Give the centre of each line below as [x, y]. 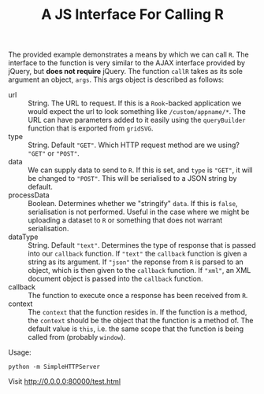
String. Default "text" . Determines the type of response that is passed [142, 245]
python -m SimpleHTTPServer [54, 367]
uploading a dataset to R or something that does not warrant [125, 220]
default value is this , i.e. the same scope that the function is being [136, 329]
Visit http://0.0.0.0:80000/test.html [64, 381]
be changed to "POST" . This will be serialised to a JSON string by [132, 179]
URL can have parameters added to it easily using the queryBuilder [137, 120]
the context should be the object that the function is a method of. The [141, 321]
